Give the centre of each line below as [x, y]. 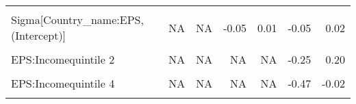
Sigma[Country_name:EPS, [77, 19]
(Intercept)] [39, 35]
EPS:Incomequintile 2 [63, 59]
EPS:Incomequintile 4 [63, 83]
